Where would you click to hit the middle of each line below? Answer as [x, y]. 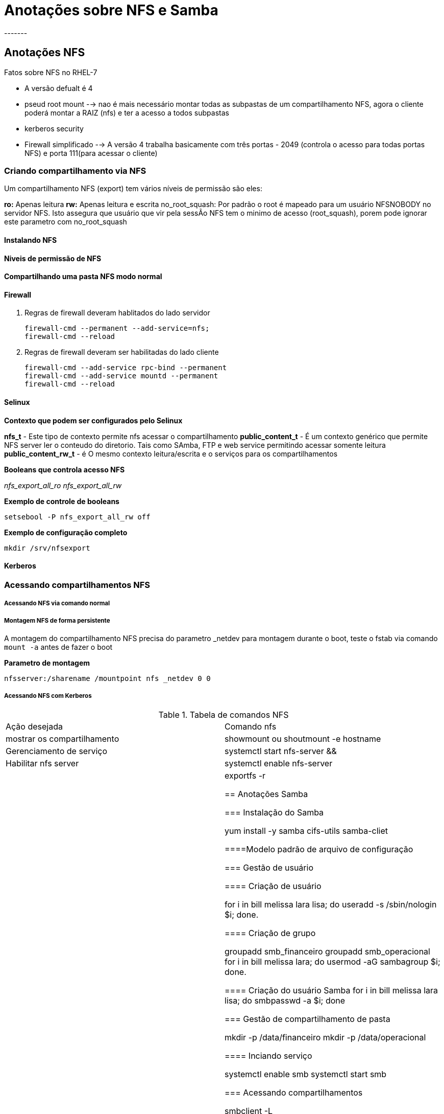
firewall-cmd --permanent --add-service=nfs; [117, 328]
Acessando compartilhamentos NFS [77, 585]
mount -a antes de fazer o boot [58, 647]
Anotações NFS [45, 53]
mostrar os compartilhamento [63, 738]
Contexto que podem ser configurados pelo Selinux [93, 420]
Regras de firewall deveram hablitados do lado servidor [117, 313]
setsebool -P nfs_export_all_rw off [77, 517]
